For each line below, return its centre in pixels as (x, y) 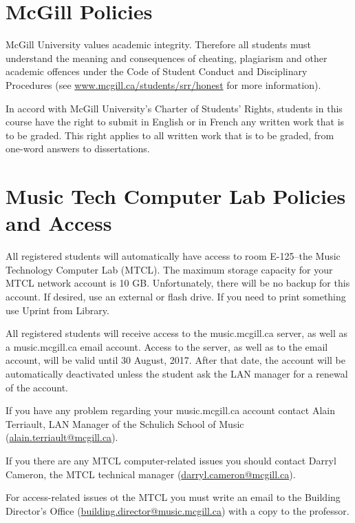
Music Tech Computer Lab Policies (176, 196)
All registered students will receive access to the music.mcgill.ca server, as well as (176, 333)
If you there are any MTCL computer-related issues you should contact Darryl (171, 460)
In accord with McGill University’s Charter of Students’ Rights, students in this (174, 108)
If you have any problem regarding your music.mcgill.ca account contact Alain (170, 410)
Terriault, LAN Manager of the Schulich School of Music (125, 423)
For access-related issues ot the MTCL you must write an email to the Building (173, 497)
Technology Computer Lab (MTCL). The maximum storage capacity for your (169, 269)
